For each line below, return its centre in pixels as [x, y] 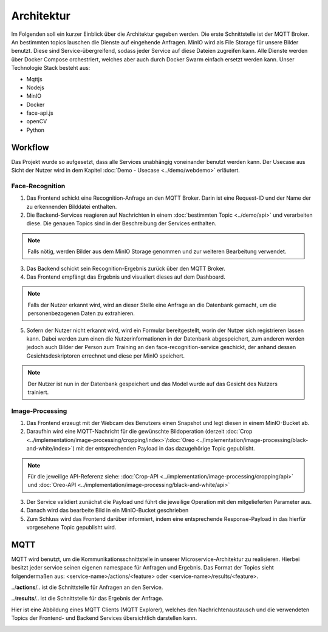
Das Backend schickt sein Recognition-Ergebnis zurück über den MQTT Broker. [126, 268]
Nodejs [36, 87]
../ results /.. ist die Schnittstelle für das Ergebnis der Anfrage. [87, 599]
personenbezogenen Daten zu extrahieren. [81, 313]
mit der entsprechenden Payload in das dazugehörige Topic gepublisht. [166, 449]
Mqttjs [34, 79]
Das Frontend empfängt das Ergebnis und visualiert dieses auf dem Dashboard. [126, 277]
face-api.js [40, 113]
